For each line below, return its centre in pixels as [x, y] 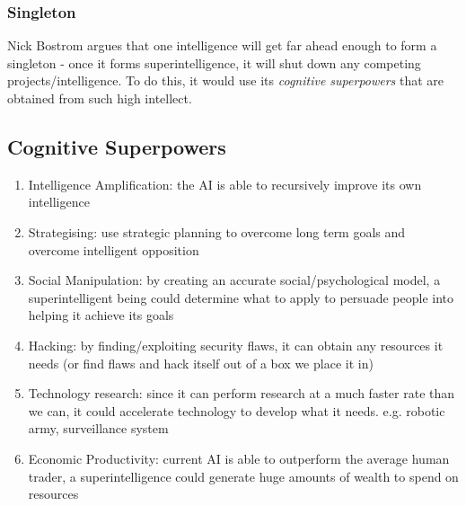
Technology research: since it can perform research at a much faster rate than [242, 393]
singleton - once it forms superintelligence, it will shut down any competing [214, 62]
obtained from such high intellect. [100, 98]
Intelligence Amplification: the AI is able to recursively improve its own [225, 184]
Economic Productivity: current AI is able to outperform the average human [239, 458]
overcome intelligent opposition [114, 249]
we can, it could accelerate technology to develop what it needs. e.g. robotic [237, 410]
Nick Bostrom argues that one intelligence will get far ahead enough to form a [222, 45]
